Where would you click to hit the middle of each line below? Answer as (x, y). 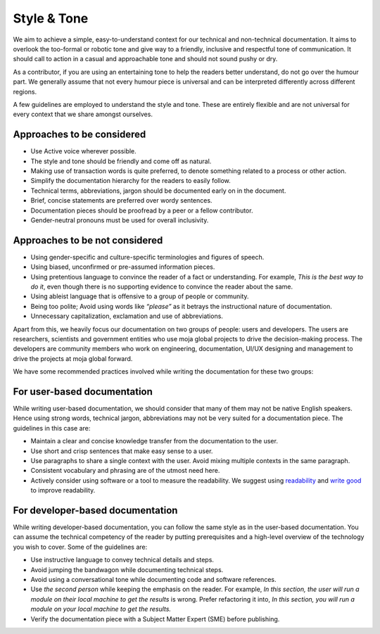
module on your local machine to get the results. (101, 609)
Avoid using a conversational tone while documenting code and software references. (153, 580)
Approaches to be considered (80, 135)
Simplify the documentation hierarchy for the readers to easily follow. (131, 181)
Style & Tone (51, 18)
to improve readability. (63, 490)
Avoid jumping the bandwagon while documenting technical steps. (127, 569)
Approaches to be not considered (88, 240)
